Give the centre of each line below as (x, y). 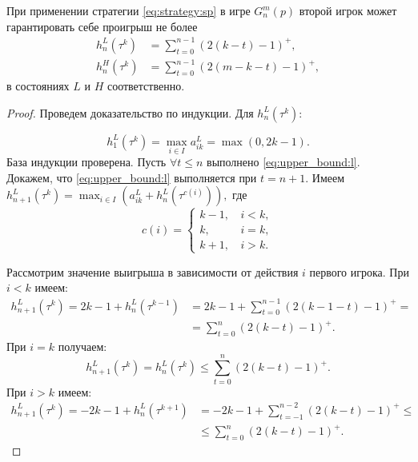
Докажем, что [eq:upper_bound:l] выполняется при (132, 177)
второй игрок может (348, 10)
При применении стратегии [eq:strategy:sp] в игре (129, 10)
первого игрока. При (359, 271)
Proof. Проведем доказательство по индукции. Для (130, 112)
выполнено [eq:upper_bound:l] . (283, 162)
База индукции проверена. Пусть (86, 162)
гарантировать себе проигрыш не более (102, 26)
